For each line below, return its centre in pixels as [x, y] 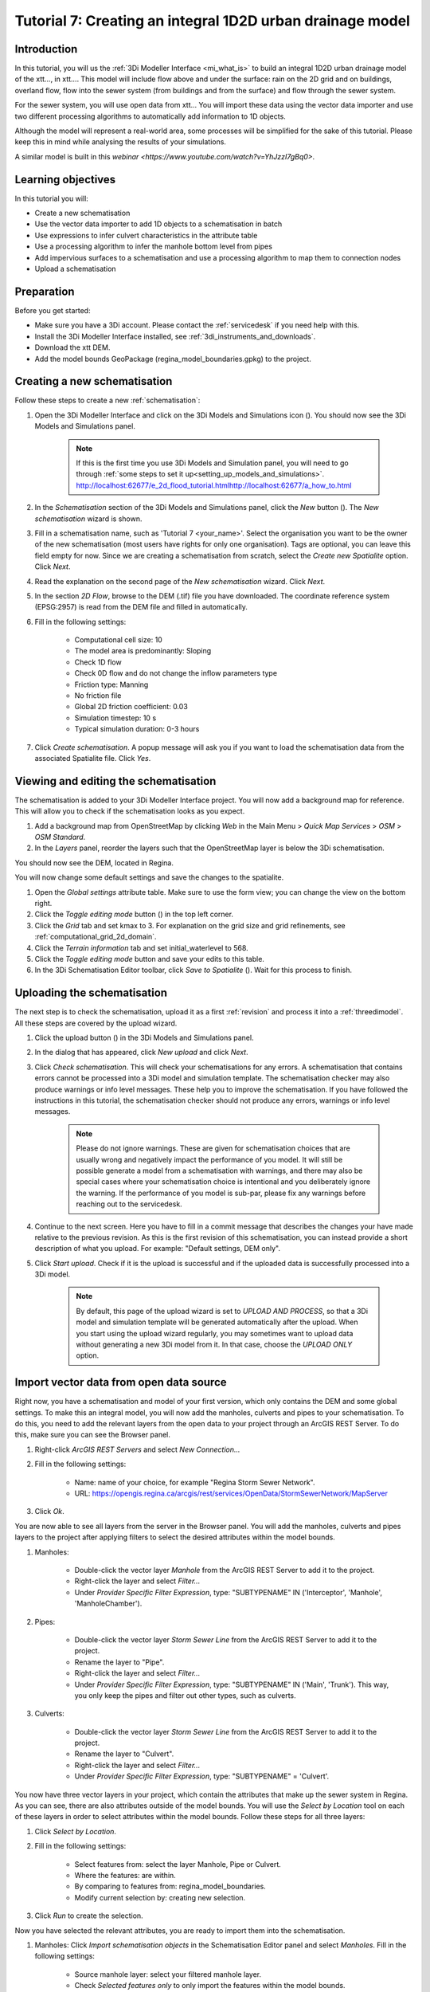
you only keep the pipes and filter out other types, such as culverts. [185, 1695]
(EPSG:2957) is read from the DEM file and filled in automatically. [141, 607]
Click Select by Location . [76, 1831]
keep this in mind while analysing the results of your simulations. [121, 142]
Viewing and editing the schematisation [115, 781]
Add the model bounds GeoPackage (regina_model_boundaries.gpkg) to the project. [173, 359]
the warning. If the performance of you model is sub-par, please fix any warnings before [221, 1193]
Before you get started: [53, 310]
